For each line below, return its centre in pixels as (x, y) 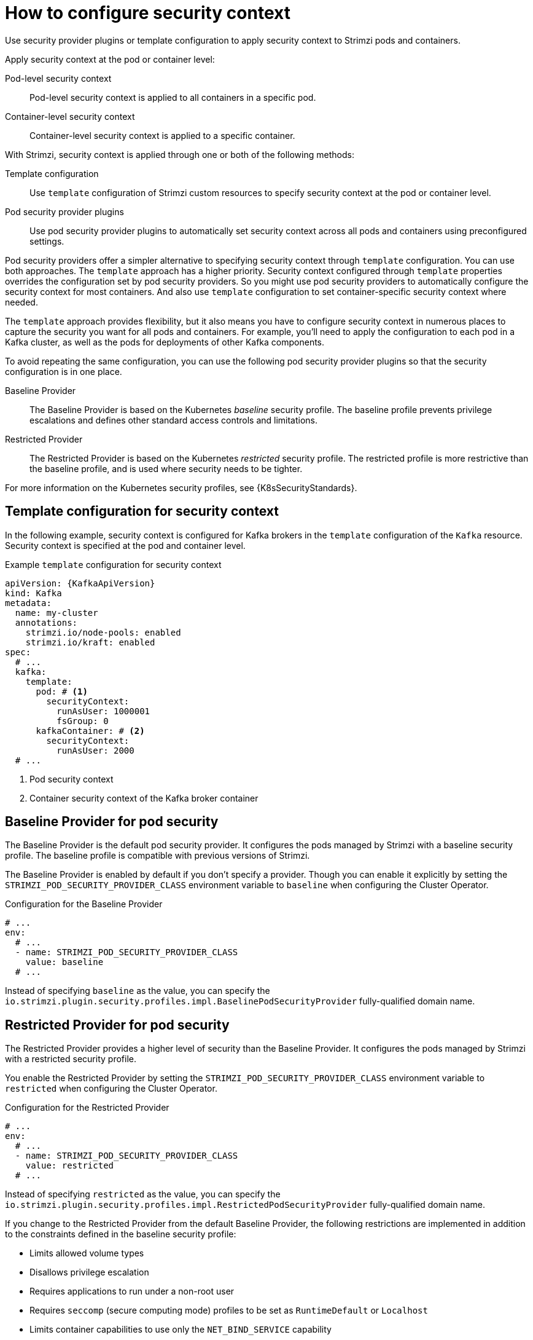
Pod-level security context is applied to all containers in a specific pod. (173, 97)
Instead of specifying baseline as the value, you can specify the (138, 991)
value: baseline (64, 962)
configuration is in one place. (64, 371)
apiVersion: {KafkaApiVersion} (80, 583)
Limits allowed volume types (87, 1253)
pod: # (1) (62, 691)
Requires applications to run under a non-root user (132, 1291)
